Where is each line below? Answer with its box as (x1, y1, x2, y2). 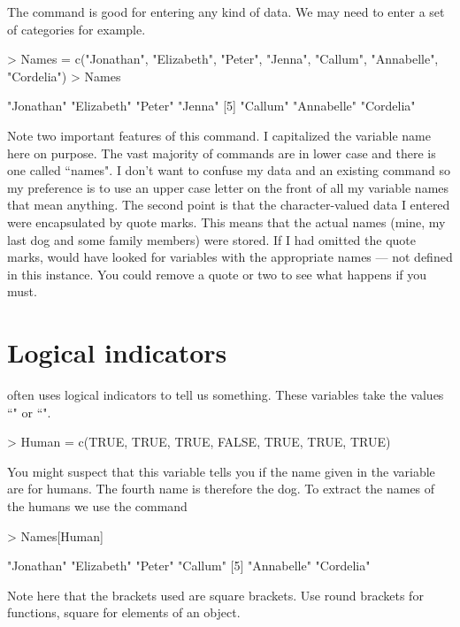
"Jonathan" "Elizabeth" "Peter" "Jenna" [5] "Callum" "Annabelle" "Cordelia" (7, 96, 416, 115)
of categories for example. (7, 19, 146, 38)
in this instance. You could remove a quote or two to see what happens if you (7, 264, 427, 283)
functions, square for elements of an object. (7, 603, 241, 622)
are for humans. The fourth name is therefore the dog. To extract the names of (7, 479, 435, 498)
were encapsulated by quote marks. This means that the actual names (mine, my (7, 212, 446, 231)
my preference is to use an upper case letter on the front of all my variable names (7, 178, 449, 196)
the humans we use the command (7, 497, 188, 515)
